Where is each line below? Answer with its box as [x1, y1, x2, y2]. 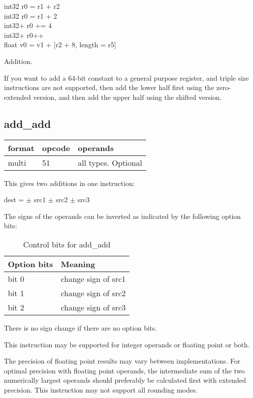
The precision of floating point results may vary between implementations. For [4, 356, 241, 366]
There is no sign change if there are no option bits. [4, 322, 157, 333]
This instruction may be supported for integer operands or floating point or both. [4, 339, 250, 349]
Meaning [61, 258, 95, 270]
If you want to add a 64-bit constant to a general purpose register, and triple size [4, 72, 249, 83]
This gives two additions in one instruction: [4, 178, 135, 188]
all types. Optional [78, 156, 142, 168]
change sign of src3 [61, 301, 126, 313]
